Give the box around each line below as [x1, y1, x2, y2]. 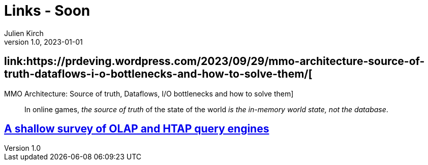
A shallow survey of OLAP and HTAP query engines [4, 122, 269, 136]
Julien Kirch [4, 28, 44, 38]
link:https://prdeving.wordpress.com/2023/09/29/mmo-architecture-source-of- [4, 55, 425, 68]
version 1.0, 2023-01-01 [4, 37, 83, 46]
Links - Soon [4, 2, 90, 19]
